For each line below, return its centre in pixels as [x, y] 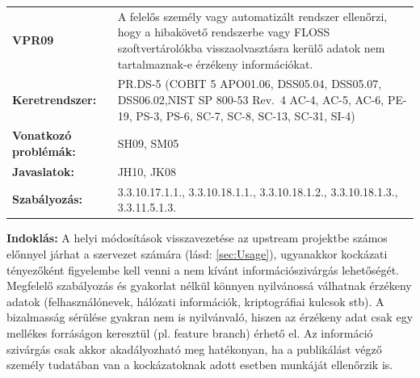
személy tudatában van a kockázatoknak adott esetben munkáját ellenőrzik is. [200, 365]
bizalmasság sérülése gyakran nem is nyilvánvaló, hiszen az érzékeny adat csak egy [210, 317]
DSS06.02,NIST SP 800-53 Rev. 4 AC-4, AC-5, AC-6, [251, 99]
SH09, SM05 [148, 143]
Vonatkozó [42, 135]
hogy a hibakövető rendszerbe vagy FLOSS [224, 32]
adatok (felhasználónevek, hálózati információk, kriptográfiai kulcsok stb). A [195, 301]
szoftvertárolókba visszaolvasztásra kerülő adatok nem [251, 47]
